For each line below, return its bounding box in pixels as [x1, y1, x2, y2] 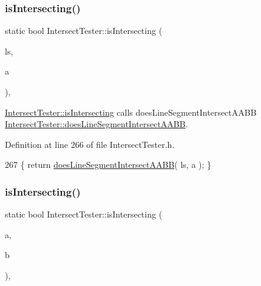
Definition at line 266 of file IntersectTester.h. [5, 138, 175, 150]
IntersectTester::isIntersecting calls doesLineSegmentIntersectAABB [5, 105, 257, 118]
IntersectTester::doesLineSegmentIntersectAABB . [5, 118, 188, 130]
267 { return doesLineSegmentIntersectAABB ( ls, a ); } [5, 158, 212, 171]
